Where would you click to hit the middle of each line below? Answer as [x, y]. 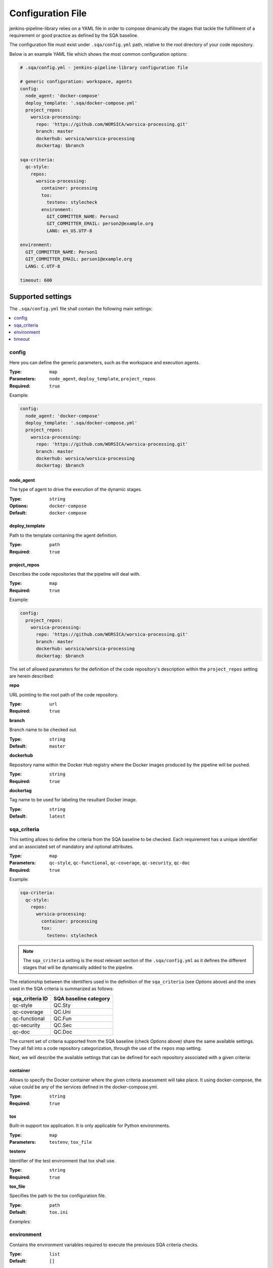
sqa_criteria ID [30, 998]
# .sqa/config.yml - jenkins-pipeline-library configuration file [104, 67]
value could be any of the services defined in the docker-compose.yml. [84, 1087]
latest [57, 816]
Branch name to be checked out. [43, 730]
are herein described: [32, 676]
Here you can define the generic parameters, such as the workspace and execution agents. [105, 362]
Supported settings [40, 296]
